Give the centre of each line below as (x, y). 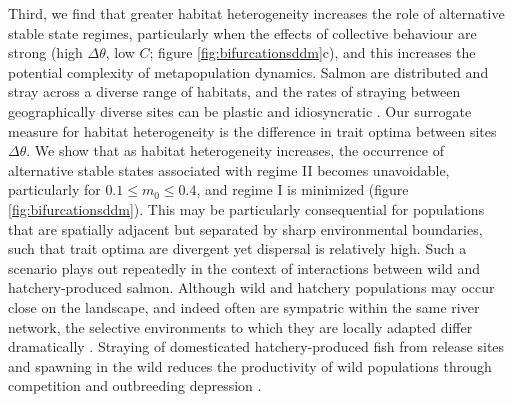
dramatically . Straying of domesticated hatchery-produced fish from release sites (256, 346)
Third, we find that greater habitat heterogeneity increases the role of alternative (256, 13)
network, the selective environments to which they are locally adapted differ (240, 326)
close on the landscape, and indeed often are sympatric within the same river (244, 306)
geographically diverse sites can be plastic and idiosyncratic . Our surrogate (240, 110)
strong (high (45, 52)
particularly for (54, 189)
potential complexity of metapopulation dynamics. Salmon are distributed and (248, 71)
